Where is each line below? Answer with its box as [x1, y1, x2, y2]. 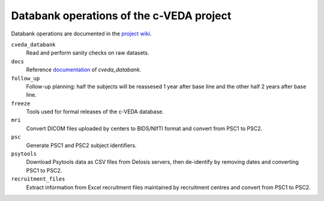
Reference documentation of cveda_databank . [26, 66, 142, 73]
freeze [11, 100, 31, 107]
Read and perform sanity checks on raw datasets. [26, 49, 149, 56]
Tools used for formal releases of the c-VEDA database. [26, 108, 164, 115]
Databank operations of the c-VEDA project [11, 9, 232, 22]
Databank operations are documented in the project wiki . [11, 30, 152, 37]
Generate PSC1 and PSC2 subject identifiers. [26, 142, 137, 149]
